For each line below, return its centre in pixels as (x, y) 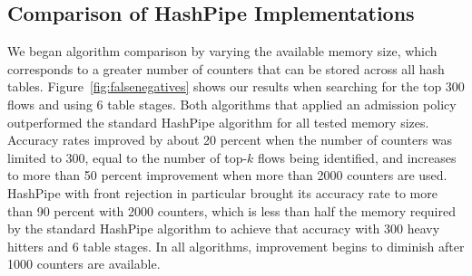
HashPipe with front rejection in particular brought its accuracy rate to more (222, 192)
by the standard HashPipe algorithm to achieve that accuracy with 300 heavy (224, 228)
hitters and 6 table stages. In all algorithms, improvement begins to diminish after (236, 246)
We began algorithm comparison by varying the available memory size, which (222, 51)
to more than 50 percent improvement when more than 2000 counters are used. (227, 175)
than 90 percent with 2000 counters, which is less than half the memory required (231, 210)
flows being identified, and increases (357, 157)
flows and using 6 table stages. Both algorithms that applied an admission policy (232, 104)
